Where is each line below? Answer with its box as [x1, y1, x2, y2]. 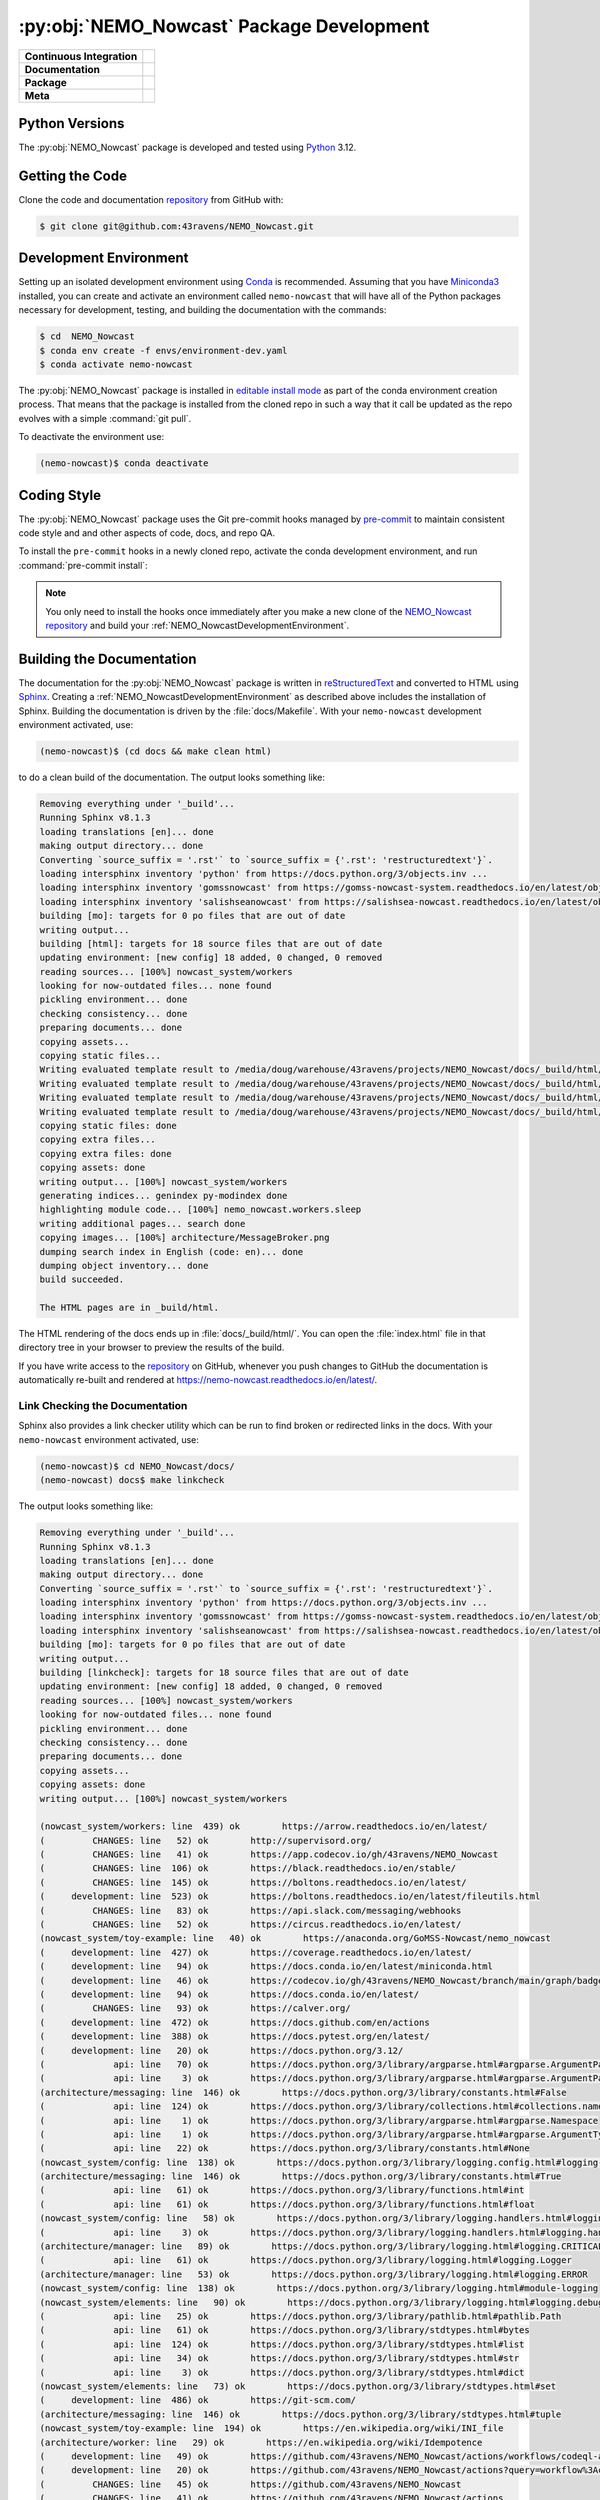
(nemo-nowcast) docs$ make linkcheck [39, 1475, 225, 1486]
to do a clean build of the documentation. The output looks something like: [18, 771, 325, 784]
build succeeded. [39, 1274, 125, 1285]
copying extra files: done [39, 1148, 172, 1159]
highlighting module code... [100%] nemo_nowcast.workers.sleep [39, 1204, 362, 1215]
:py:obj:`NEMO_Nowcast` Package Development [18, 15, 430, 37]
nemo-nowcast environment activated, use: [18, 1433, 200, 1445]
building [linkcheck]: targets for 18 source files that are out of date [39, 1667, 409, 1679]
